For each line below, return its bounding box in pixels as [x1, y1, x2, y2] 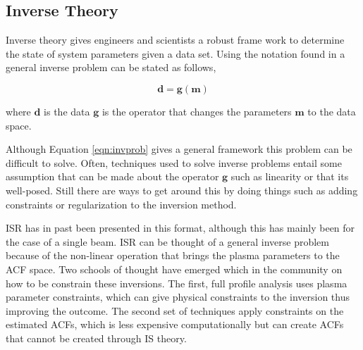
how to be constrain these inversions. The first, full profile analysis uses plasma [6, 275, 347, 290]
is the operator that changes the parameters [101, 104, 292, 118]
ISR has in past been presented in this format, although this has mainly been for [6, 220, 355, 235]
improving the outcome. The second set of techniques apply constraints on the [6, 303, 344, 318]
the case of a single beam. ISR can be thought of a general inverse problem [6, 234, 330, 249]
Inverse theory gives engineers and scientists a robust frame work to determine [6, 32, 345, 47]
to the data [307, 104, 356, 118]
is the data [44, 104, 90, 118]
